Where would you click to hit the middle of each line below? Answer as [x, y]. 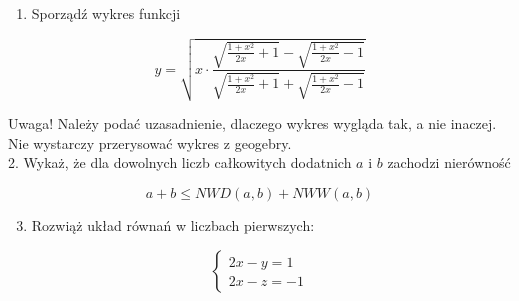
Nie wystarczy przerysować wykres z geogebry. [150, 142]
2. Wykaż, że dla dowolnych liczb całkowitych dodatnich [180, 162]
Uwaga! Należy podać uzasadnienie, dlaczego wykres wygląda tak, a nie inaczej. [252, 123]
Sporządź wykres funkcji [106, 13]
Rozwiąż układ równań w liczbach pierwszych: [173, 225]
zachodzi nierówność [449, 162]
